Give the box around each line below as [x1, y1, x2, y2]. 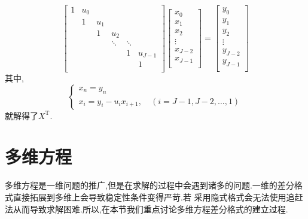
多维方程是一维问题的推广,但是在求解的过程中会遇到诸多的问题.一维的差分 [5, 179, 294, 191]
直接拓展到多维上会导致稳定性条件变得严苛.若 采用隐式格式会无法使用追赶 [13, 190, 303, 203]
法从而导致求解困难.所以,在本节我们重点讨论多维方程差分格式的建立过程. [5, 202, 288, 215]
